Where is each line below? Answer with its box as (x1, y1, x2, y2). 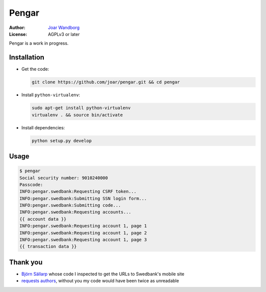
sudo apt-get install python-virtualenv (32, 105, 131, 111)
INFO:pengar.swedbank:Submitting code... (19, 203, 121, 208)
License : (9, 31, 27, 37)
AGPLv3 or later (48, 31, 80, 37)
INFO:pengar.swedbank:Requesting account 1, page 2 (19, 230, 147, 235)
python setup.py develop (32, 138, 92, 144)
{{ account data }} (19, 216, 66, 222)
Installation (9, 53, 44, 61)
